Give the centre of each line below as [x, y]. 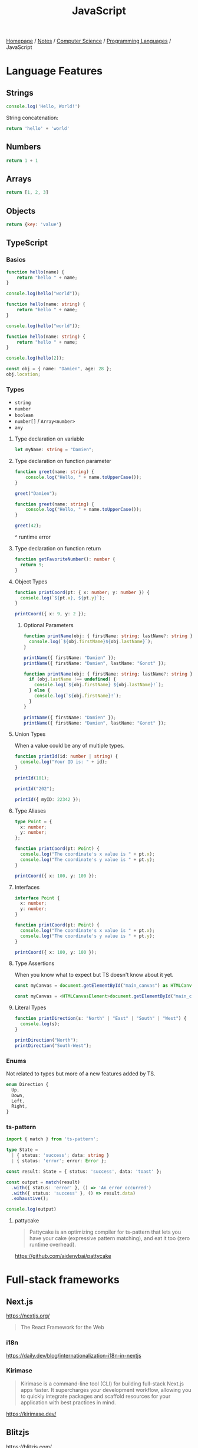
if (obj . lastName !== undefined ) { [72, 679]
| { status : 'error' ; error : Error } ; [59, 1161]
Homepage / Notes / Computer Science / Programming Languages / [89, 41]
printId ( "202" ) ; [34, 789]
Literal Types [30, 1007]
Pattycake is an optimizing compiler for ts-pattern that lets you [105, 1232]
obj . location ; [24, 374]
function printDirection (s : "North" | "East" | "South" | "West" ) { [100, 1019]
